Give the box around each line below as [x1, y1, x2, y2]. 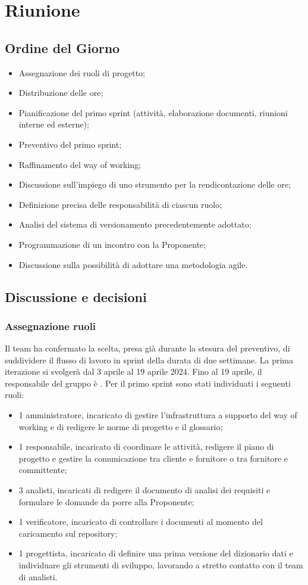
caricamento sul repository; [18, 527, 118, 539]
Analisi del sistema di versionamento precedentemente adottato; [18, 218, 252, 231]
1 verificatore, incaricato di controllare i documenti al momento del [18, 515, 263, 528]
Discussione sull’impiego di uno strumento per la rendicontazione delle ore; [18, 178, 291, 191]
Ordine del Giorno [5, 38, 120, 57]
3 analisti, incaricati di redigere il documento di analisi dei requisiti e [18, 484, 271, 496]
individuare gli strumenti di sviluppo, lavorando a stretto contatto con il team [18, 559, 303, 571]
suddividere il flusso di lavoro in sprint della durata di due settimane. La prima [5, 353, 293, 366]
